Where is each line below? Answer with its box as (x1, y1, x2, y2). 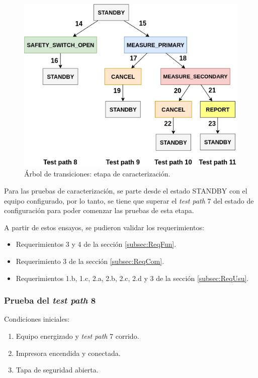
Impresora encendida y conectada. (16, 347, 121, 358)
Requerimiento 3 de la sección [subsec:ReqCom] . (16, 256, 164, 266)
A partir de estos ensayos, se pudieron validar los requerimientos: (4, 222, 204, 232)
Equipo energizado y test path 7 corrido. (16, 331, 139, 341)
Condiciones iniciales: (4, 314, 70, 324)
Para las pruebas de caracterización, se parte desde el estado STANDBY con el (4, 185, 247, 196)
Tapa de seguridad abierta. (16, 364, 99, 375)
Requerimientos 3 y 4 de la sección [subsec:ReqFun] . (16, 239, 177, 249)
